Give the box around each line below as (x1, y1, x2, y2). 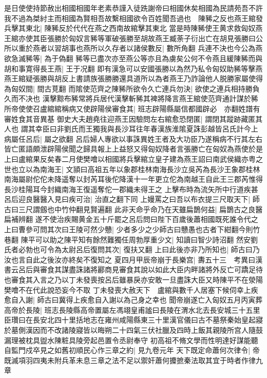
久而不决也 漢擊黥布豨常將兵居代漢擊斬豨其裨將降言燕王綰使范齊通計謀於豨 (4, 93, 258, 104)
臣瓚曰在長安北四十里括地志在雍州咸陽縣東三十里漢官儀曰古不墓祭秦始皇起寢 (4, 314, 263, 325)
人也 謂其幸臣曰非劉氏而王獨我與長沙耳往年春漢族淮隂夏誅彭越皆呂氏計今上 (4, 123, 258, 134)
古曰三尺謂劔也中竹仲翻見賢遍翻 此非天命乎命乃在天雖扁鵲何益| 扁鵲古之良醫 (4, 203, 263, 214)
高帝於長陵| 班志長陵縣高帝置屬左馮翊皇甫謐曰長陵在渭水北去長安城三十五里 (4, 304, 260, 315)
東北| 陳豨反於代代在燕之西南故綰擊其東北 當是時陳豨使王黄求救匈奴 (25, 23, 256, 33)
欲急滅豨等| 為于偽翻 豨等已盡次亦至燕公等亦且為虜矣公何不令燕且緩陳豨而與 (4, 52, 263, 63)
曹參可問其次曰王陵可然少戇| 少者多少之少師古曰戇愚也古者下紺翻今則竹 (18, 224, 260, 235)
